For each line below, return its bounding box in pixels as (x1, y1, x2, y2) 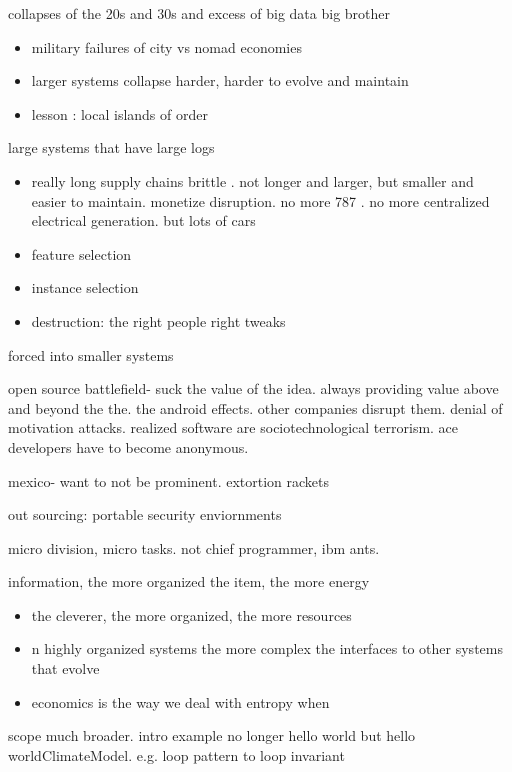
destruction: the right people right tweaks (31, 310, 286, 331)
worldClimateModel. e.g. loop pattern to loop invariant (8, 744, 345, 765)
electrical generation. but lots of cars (31, 210, 256, 231)
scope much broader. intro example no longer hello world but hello (8, 725, 416, 746)
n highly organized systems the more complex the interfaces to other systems (31, 638, 503, 659)
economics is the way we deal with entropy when (31, 691, 330, 712)
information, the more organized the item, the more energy (8, 571, 370, 592)
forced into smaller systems (8, 344, 174, 365)
